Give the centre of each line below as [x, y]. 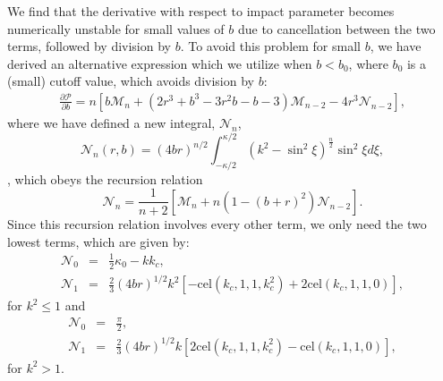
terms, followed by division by [89, 46]
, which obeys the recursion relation [105, 178]
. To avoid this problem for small [270, 46]
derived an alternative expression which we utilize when [160, 63]
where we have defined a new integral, [111, 123]
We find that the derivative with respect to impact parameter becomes [201, 11]
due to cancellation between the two [337, 28]
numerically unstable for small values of [116, 28]
